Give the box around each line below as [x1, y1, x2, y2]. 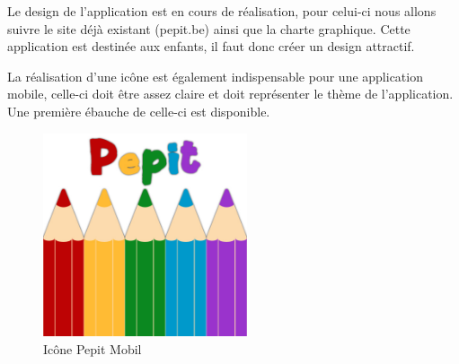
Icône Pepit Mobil [43, 339, 142, 358]
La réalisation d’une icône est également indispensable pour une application [7, 66, 423, 85]
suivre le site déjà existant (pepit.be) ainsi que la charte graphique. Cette [7, 19, 410, 38]
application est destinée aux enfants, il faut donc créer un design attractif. [7, 37, 415, 56]
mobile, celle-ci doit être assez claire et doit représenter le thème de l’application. [7, 84, 454, 103]
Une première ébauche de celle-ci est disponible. [7, 101, 270, 120]
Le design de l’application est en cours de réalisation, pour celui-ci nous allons [7, 2, 437, 20]
